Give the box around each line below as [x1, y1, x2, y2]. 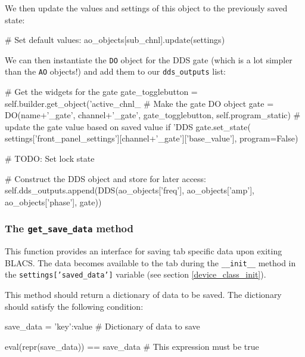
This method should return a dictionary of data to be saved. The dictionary [5, 288, 282, 301]
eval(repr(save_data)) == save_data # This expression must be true [5, 340, 259, 352]
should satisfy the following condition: [5, 300, 144, 312]
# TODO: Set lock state [5, 152, 95, 165]
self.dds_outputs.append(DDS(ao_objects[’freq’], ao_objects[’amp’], [5, 184, 254, 196]
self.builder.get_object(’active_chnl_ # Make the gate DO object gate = [5, 97, 274, 109]
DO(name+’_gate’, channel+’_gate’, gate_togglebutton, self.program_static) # [5, 109, 301, 121]
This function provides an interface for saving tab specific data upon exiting [5, 245, 282, 257]
